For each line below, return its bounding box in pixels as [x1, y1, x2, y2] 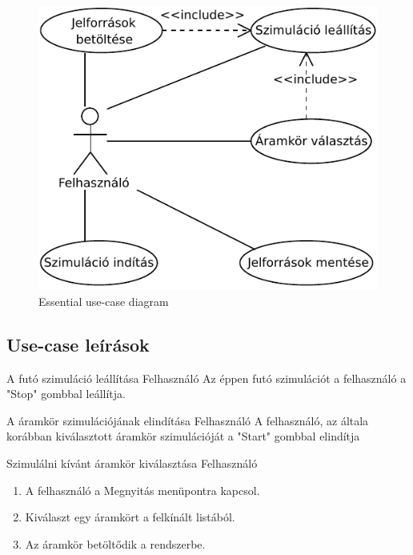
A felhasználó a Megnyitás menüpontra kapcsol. [25, 481, 260, 498]
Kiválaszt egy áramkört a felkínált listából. [25, 509, 235, 525]
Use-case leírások [6, 332, 150, 356]
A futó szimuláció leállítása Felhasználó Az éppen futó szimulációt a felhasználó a [6, 369, 407, 386]
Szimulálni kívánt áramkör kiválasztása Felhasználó [6, 455, 258, 472]
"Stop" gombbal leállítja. [6, 385, 126, 402]
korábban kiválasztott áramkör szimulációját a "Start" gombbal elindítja [6, 428, 360, 444]
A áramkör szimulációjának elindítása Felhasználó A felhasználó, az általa [6, 412, 369, 428]
